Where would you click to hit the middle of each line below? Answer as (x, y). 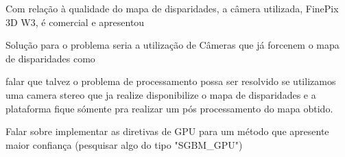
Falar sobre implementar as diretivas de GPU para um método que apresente (167, 131)
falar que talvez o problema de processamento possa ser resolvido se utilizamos (171, 81)
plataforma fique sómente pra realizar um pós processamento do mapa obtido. (169, 108)
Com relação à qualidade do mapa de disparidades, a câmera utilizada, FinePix (172, 8)
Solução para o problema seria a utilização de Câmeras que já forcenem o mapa (172, 45)
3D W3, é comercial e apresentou (75, 22)
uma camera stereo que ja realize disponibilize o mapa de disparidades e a (161, 94)
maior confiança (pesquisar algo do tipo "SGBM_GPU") (124, 144)
